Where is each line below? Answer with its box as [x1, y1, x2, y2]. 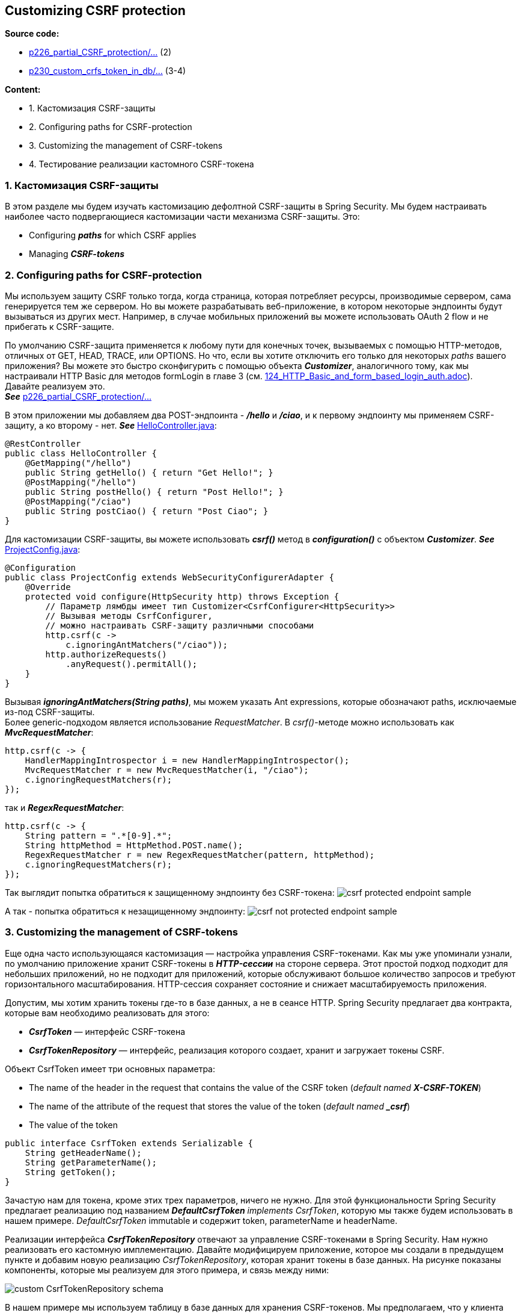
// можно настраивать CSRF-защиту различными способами [45, 620, 314, 630]
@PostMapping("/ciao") [25, 496, 132, 506]
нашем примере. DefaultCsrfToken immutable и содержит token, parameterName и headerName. [5, 1215, 398, 1226]
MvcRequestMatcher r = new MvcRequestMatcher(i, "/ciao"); [25, 765, 309, 775]
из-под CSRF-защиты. [5, 706, 95, 717]
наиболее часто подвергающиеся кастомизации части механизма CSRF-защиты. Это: [5, 211, 360, 222]
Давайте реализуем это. [5, 380, 105, 391]
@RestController [5, 438, 81, 449]
